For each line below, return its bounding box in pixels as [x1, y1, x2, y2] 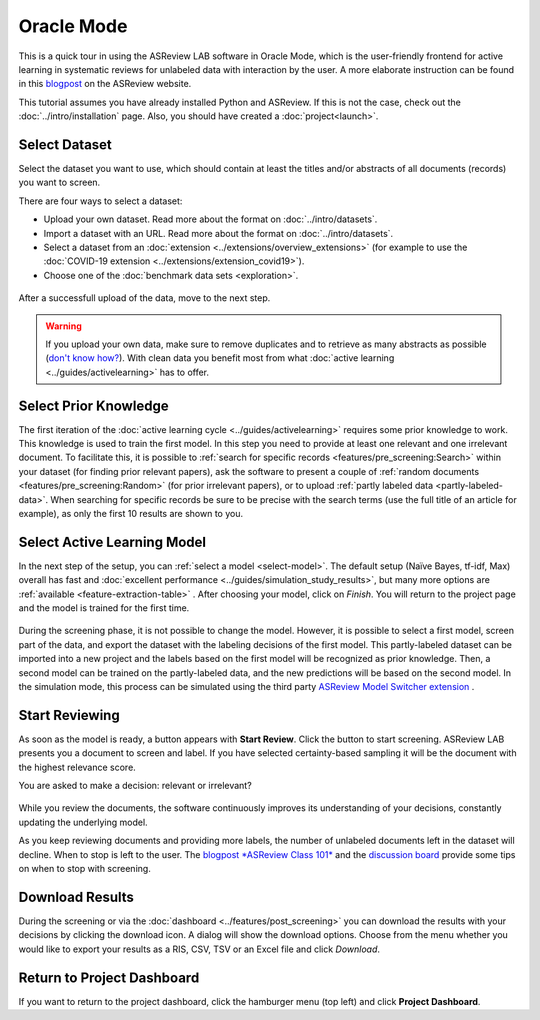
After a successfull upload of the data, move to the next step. [18, 292, 271, 304]
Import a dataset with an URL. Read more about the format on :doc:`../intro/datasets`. [43, 227, 394, 239]
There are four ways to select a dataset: [18, 195, 183, 207]
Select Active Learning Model [18, 533, 207, 550]
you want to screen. [18, 176, 101, 189]
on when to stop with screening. [18, 863, 152, 875]
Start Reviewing [18, 706, 120, 724]
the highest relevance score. [18, 761, 137, 773]
